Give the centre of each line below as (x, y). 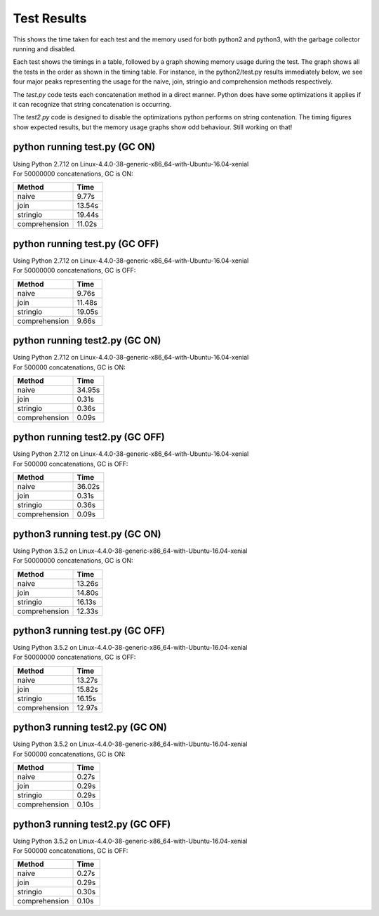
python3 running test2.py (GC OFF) (92, 824)
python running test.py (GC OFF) (86, 243)
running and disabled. (45, 48)
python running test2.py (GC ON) (87, 341)
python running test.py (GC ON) (84, 147)
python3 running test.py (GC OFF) (89, 630)
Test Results (50, 18)
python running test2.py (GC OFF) (89, 437)
